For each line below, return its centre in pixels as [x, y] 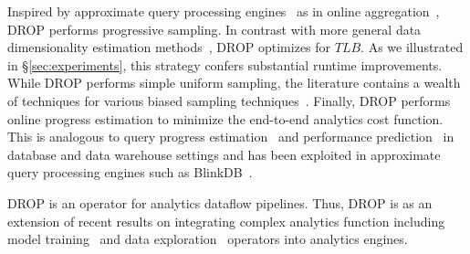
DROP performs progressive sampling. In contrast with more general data [214, 29]
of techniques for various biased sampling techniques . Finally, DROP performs [229, 100]
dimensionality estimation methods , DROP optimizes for [169, 47]
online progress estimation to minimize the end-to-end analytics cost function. [225, 118]
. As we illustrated [412, 47]
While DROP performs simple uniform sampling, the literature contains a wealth [234, 83]
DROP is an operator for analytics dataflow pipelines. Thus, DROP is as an [220, 202]
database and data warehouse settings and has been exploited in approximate [224, 154]
